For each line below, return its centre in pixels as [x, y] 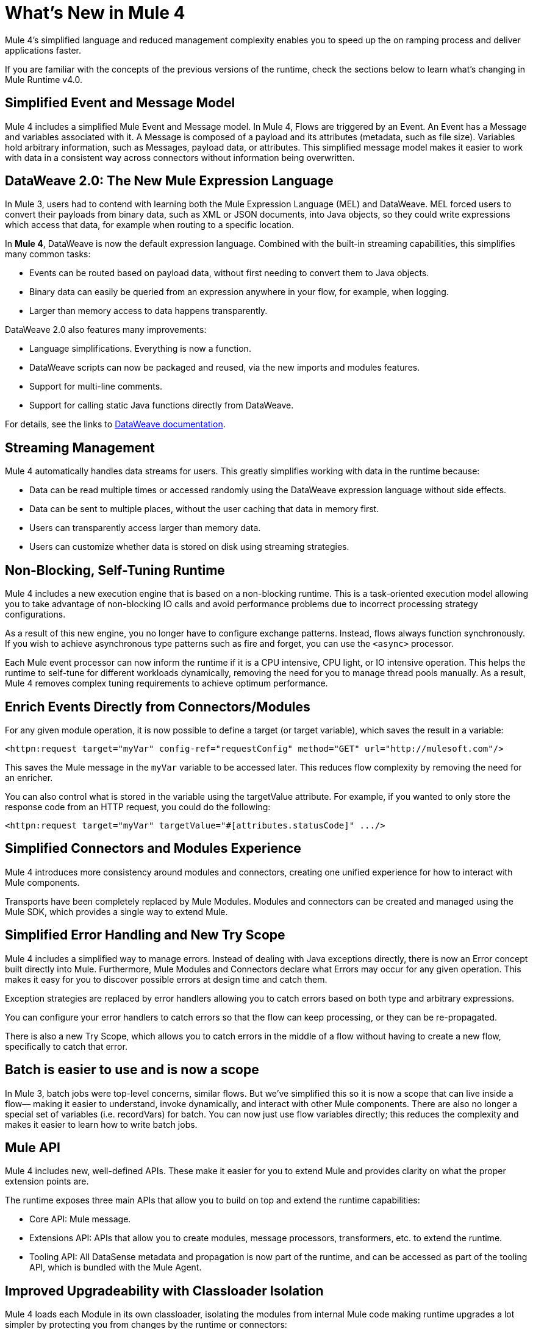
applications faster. [43, 50]
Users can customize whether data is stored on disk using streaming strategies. [189, 547]
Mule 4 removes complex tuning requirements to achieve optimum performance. [166, 683]
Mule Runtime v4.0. [44, 79]
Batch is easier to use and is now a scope [132, 1070]
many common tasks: [48, 254]
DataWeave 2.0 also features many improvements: [106, 330]
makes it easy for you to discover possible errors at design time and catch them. [166, 979]
